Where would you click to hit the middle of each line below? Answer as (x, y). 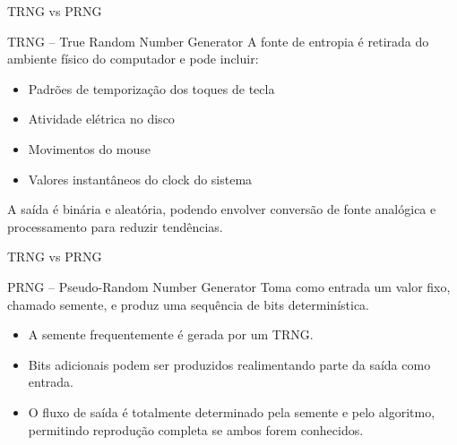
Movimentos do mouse (90, 148)
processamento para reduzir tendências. (115, 226)
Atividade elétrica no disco (101, 119)
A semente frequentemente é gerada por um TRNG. (171, 334)
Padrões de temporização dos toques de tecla (151, 88)
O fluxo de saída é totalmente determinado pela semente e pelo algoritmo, (232, 411)
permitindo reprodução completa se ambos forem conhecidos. (196, 429)
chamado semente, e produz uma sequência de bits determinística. (189, 304)
